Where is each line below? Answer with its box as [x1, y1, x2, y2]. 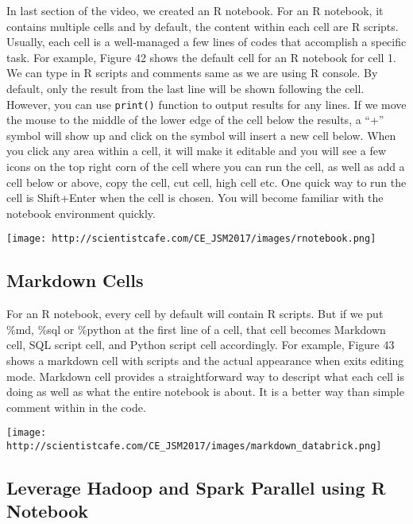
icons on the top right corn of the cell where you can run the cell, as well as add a [6, 158, 405, 174]
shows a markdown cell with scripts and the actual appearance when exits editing [6, 352, 404, 369]
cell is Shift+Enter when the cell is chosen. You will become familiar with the [6, 189, 384, 206]
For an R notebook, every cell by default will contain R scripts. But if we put [6, 305, 384, 322]
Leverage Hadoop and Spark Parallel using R [6, 475, 386, 500]
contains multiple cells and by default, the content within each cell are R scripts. [6, 17, 399, 34]
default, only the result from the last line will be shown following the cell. [6, 80, 365, 96]
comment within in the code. [6, 398, 146, 415]
